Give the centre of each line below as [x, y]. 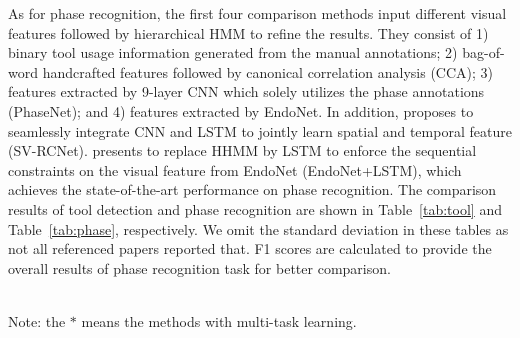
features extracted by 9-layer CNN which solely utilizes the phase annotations [246, 91]
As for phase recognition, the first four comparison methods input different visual [257, 13]
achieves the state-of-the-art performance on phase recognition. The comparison [252, 189]
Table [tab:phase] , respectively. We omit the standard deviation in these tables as [258, 228]
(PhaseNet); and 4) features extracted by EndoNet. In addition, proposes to [241, 110]
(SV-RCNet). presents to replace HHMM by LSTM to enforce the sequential [242, 150]
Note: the [37, 320]
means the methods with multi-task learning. [219, 320]
